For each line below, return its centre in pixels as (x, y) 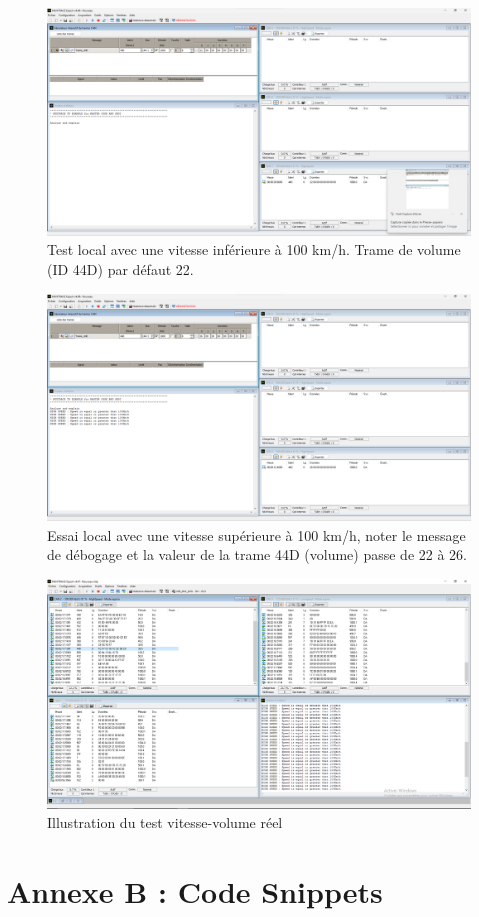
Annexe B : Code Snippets (195, 891)
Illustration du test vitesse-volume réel (165, 822)
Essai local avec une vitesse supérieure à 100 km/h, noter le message (256, 534)
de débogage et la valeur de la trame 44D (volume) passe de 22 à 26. (257, 554)
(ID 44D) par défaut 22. (120, 268)
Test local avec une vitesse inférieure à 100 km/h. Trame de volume (254, 249)
